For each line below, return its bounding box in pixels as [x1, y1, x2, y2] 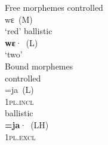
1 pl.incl [5, 95, 34, 107]
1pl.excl [5, 130, 36, 143]
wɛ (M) [5, 13, 33, 25]
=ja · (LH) [5, 118, 49, 131]
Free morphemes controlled [5, 1, 103, 13]
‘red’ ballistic [5, 25, 53, 37]
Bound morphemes [5, 59, 73, 72]
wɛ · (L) [5, 36, 38, 49]
